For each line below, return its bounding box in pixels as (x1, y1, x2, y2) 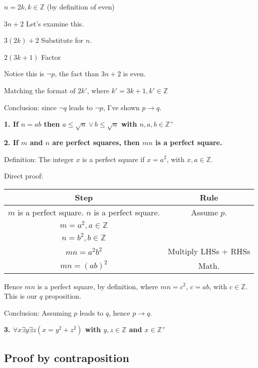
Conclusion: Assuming (4, 307, 72, 318)
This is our (4, 291, 37, 301)
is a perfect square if (82, 154, 145, 164)
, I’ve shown (103, 102, 140, 112)
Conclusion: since (4, 102, 57, 112)
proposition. (44, 291, 81, 301)
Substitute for (41, 35, 84, 45)
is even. (123, 68, 146, 79)
